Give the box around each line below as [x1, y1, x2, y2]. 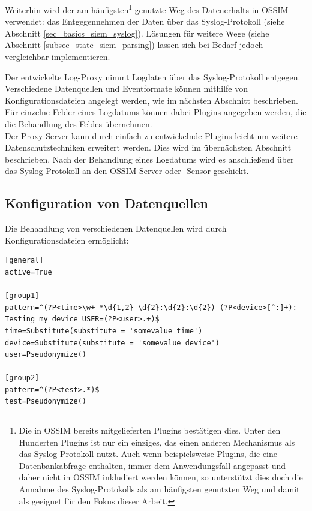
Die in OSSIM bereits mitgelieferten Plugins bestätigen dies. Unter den [19, 424, 281, 437]
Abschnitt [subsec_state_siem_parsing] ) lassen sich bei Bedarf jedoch [5, 38, 263, 51]
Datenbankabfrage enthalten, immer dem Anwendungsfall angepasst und [19, 459, 286, 471]
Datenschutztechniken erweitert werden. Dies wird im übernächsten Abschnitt [5, 141, 292, 154]
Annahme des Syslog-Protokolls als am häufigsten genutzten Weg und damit [19, 483, 300, 495]
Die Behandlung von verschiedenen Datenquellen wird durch [5, 222, 227, 235]
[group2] [5, 374, 40, 383]
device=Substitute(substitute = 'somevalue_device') [5, 338, 220, 347]
